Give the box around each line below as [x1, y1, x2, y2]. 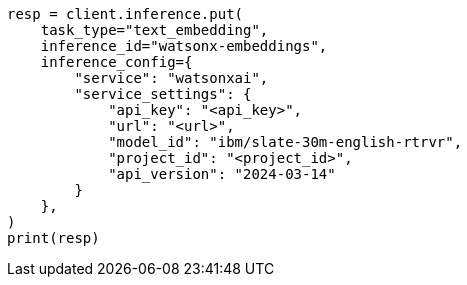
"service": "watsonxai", [74, 70, 269, 86]
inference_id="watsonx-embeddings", [40, 38, 328, 54]
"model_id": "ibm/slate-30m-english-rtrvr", [108, 134, 463, 150]
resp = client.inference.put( [7, 6, 244, 22]
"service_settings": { [74, 86, 252, 102]
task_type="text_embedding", [40, 22, 269, 38]
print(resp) [7, 230, 100, 246]
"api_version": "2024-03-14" [108, 166, 336, 182]
